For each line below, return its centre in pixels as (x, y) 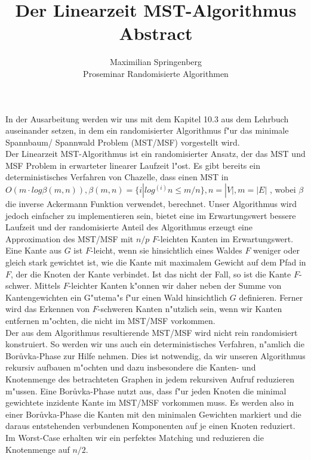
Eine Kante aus (33, 250)
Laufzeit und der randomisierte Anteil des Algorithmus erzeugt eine (129, 227)
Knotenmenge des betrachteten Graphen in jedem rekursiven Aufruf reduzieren (150, 379)
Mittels (47, 285)
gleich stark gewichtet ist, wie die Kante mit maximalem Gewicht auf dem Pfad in (156, 262)
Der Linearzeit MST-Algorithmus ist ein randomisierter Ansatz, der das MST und (155, 154)
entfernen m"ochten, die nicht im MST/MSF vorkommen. (110, 320)
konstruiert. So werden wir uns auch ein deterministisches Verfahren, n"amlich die (155, 344)
